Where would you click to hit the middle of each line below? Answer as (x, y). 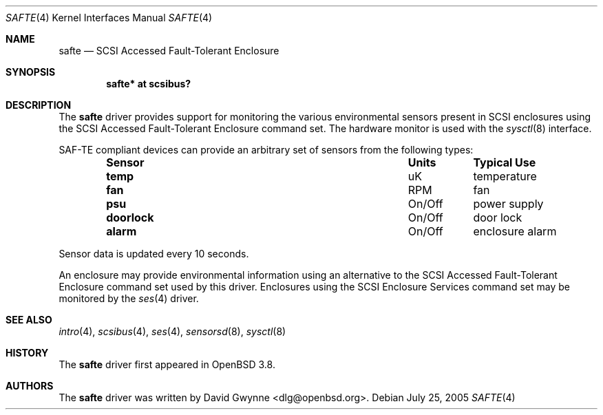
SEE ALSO (29, 320)
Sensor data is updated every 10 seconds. (154, 254)
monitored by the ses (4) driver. (129, 298)
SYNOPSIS (31, 72)
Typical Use (505, 162)
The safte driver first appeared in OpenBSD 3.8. (167, 364)
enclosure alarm (515, 231)
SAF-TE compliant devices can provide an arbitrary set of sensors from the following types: (266, 150)
